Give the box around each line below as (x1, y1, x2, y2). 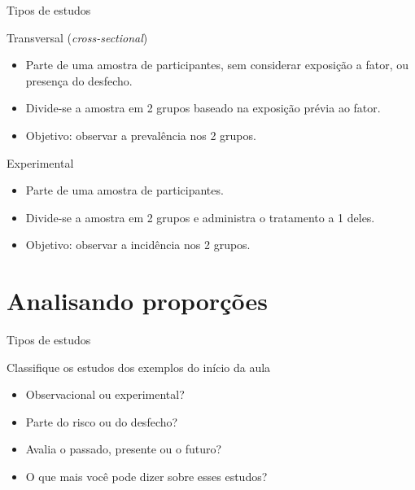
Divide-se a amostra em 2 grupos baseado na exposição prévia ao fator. (25, 99, 381, 116)
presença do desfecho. (25, 72, 133, 89)
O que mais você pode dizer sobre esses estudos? (25, 468, 268, 485)
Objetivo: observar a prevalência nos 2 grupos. (25, 126, 256, 143)
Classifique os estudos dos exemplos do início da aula (7, 358, 271, 375)
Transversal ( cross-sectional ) (7, 28, 148, 46)
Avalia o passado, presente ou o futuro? (25, 440, 222, 457)
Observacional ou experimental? (25, 386, 185, 403)
